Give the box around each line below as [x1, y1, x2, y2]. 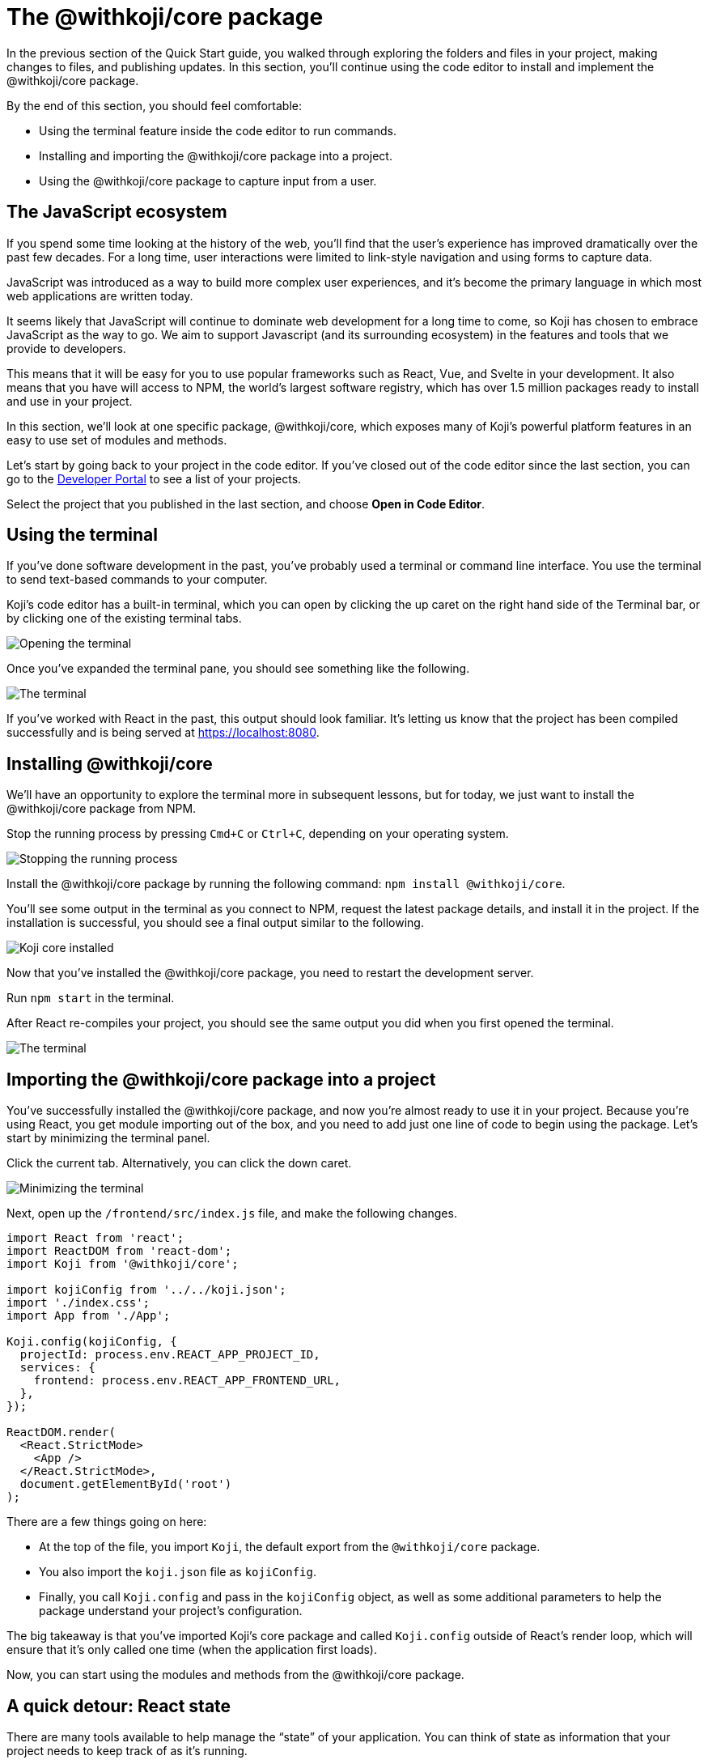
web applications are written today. [6, 288, 193, 303]
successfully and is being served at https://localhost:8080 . [6, 725, 320, 740]
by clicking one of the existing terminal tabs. [6, 611, 242, 626]
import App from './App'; [6, 1309, 171, 1323]
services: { [19, 1361, 95, 1375]
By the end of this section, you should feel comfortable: [6, 98, 302, 113]
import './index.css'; [6, 1296, 151, 1310]
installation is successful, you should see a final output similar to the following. [6, 916, 424, 930]
